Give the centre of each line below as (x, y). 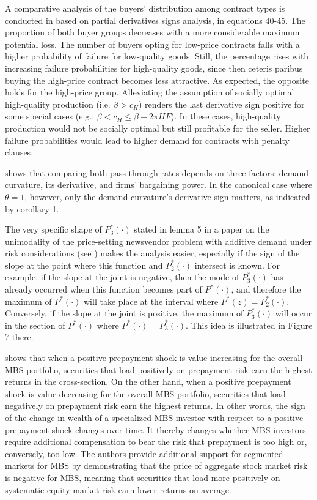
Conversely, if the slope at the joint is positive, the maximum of (124, 313)
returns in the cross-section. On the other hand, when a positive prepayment (148, 382)
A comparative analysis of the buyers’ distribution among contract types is (145, 8)
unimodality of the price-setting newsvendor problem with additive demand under (158, 241)
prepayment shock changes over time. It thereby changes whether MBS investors (155, 429)
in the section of (35, 325)
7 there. (19, 337)
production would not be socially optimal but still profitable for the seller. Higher (158, 128)
